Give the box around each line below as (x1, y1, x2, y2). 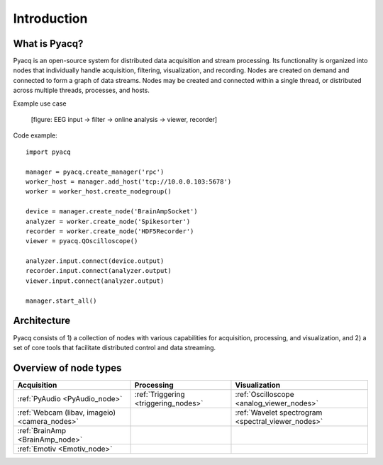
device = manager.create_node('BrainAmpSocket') (26, 208, 198, 215)
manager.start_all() (26, 296, 97, 305)
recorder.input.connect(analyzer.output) (26, 267, 172, 275)
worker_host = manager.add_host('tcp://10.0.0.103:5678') (26, 177, 232, 186)
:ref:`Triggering (134, 389, 185, 399)
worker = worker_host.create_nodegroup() (26, 188, 172, 196)
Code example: (13, 131, 58, 140)
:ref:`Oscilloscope (235, 389, 294, 399)
